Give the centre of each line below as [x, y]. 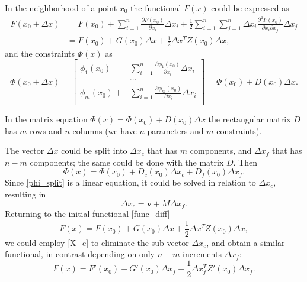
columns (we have [105, 130]
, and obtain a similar [246, 242]
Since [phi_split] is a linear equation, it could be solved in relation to [130, 182]
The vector [25, 150]
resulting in [25, 194]
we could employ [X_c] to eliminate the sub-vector [97, 242]
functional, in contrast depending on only [80, 254]
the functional [156, 8]
